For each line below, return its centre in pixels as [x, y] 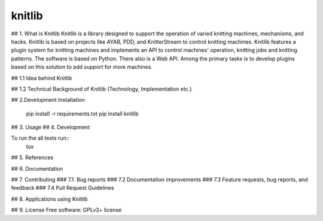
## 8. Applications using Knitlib [49, 199]
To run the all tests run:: [40, 138]
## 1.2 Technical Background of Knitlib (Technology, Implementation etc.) [101, 89]
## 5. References [32, 158]
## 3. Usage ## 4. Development [50, 127]
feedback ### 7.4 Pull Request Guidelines [63, 188]
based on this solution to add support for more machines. [82, 67]
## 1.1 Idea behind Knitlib [42, 78]
